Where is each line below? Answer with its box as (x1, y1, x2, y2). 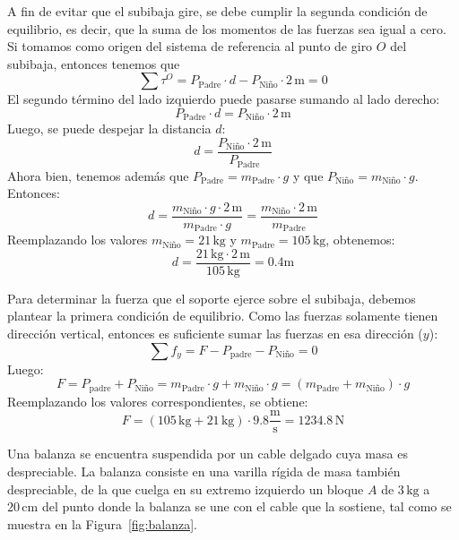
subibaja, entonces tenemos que (7, 54, 180, 73)
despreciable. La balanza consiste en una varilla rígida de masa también (7, 461, 401, 480)
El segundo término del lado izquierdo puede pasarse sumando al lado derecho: (7, 90, 440, 108)
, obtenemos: (325, 230, 395, 249)
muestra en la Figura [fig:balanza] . (7, 514, 197, 533)
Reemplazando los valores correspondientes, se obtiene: (7, 391, 308, 410)
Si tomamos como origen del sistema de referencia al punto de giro (7, 37, 373, 56)
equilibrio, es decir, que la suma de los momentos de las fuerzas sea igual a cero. (7, 19, 446, 38)
